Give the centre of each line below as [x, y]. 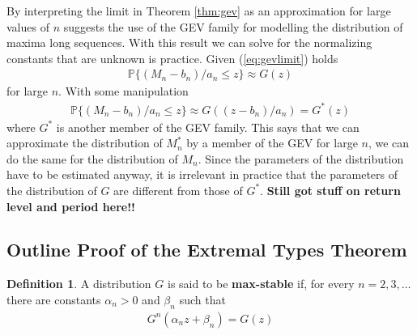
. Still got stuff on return [330, 190]
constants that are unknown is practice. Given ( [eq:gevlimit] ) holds [172, 58]
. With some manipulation [123, 91]
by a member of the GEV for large [272, 143]
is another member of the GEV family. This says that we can [208, 127]
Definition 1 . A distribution [79, 284]
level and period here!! [71, 206]
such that [202, 299]
